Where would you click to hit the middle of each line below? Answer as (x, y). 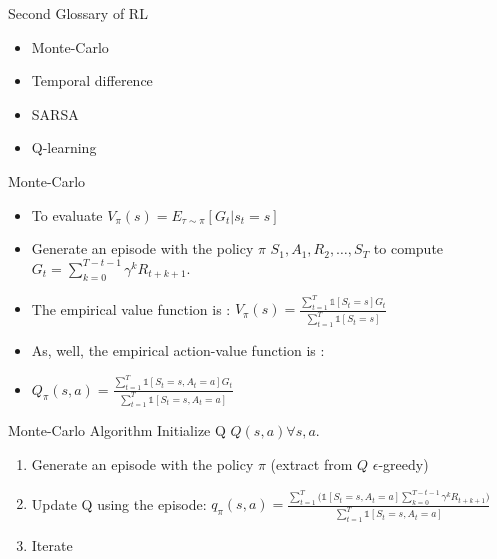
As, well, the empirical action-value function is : (178, 350)
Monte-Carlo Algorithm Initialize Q (117, 430)
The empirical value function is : (131, 308)
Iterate (52, 545)
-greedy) (403, 464)
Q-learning (64, 147)
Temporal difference (92, 80)
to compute (408, 248)
